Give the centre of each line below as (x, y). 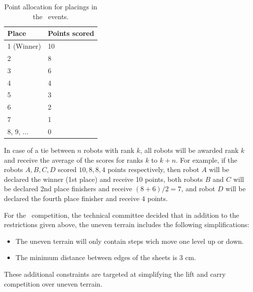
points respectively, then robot (153, 169)
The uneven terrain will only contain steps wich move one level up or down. (130, 241)
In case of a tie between (40, 150)
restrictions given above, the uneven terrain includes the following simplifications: (127, 224)
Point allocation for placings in (51, 6)
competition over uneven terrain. (53, 283)
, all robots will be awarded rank (189, 150)
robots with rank (109, 150)
